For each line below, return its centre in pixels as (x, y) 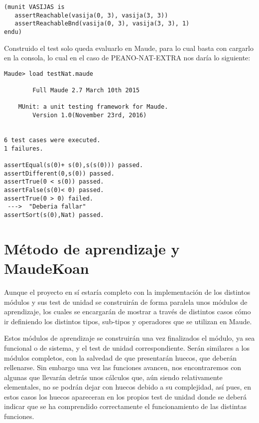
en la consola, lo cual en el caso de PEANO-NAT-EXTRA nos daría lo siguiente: (127, 58)
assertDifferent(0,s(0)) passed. (59, 173)
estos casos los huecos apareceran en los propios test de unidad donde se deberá (125, 396)
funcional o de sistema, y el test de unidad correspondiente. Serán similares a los (127, 347)
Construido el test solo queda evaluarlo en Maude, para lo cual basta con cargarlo (129, 48)
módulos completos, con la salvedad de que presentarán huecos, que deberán (121, 357)
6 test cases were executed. (52, 140)
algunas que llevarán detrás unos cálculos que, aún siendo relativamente (113, 377)
